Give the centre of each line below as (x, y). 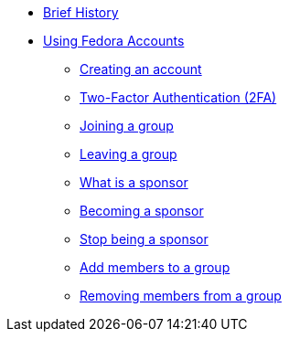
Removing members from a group (181, 296)
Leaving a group (128, 154)
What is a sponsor (134, 182)
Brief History (81, 12)
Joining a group (127, 126)
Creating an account (141, 69)
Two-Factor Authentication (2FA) (178, 97)
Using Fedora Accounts (114, 41)
